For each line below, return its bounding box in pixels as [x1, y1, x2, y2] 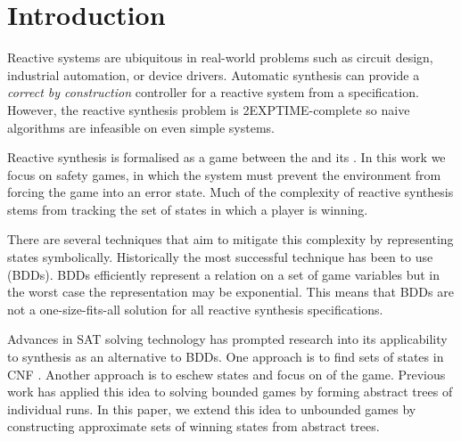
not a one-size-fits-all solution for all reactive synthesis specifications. [7, 299, 383, 318]
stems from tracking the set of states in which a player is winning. [7, 200, 368, 218]
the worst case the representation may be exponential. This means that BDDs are [7, 282, 454, 301]
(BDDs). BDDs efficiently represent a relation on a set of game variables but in [7, 265, 440, 283]
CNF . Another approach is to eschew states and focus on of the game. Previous [7, 364, 446, 383]
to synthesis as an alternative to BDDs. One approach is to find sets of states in [7, 347, 444, 366]
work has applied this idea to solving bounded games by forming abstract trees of [7, 382, 453, 401]
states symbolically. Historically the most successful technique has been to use [7, 248, 433, 266]
